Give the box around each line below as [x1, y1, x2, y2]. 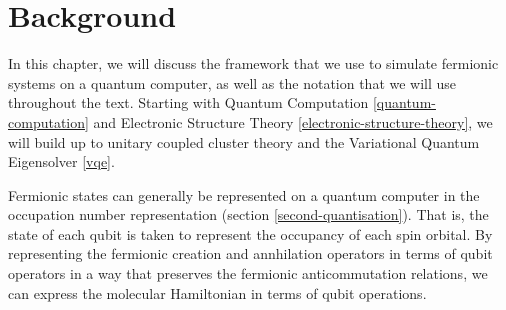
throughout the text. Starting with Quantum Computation [8, 92, 369, 113]
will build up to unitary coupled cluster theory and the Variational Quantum [8, 131, 480, 152]
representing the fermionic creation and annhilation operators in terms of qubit [8, 243, 493, 264]
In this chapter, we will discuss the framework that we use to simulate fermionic [8, 53, 499, 74]
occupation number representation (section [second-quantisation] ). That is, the [8, 204, 489, 225]
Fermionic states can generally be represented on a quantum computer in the [8, 184, 480, 205]
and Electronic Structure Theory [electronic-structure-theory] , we [93, 111, 493, 132]
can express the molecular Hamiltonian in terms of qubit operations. [8, 282, 427, 303]
